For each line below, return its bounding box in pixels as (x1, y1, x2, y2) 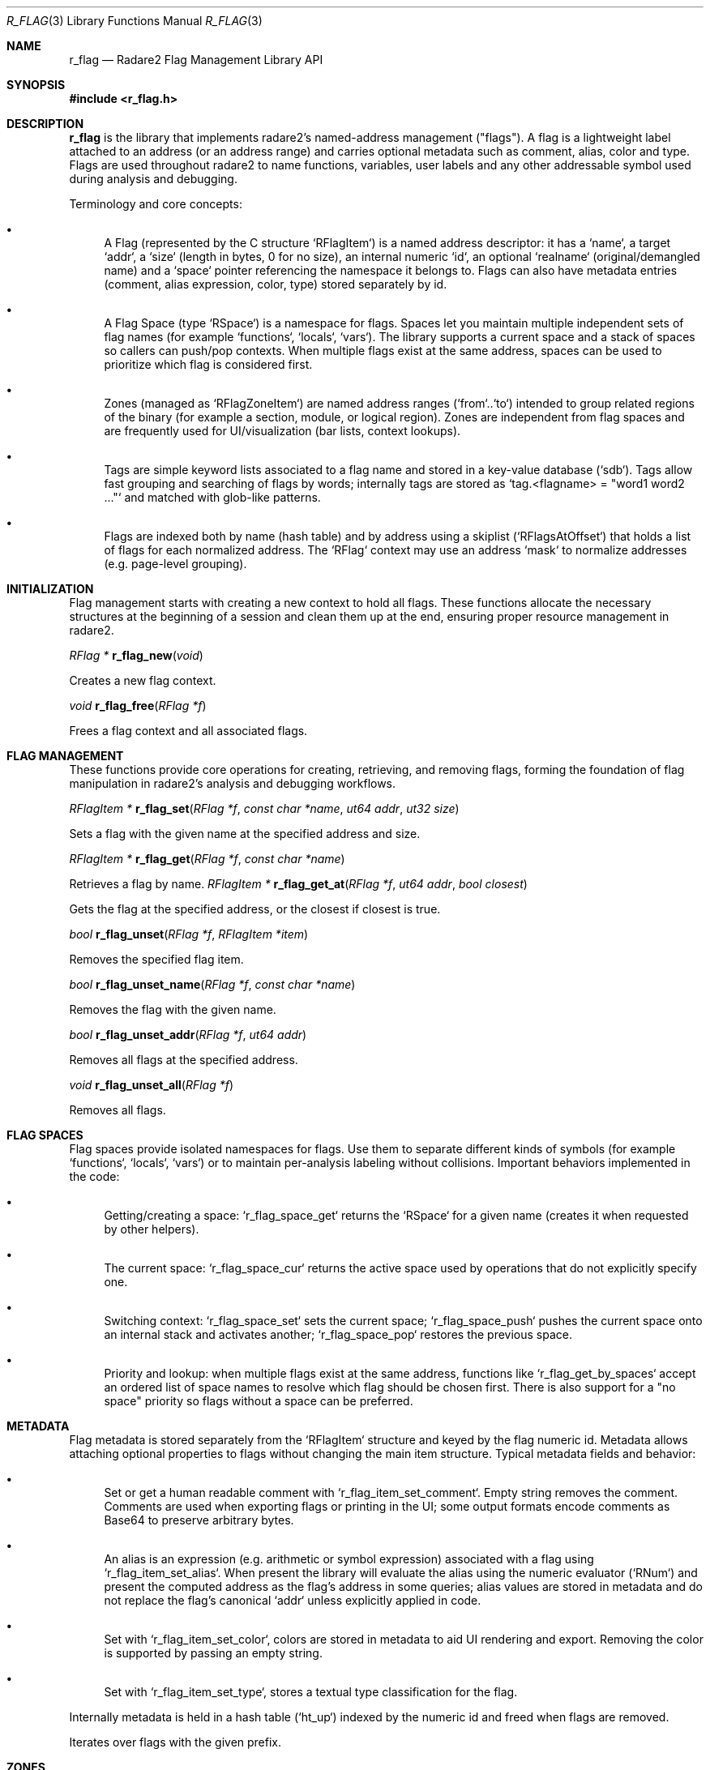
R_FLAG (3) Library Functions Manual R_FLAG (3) (6, 14, 263, 28)
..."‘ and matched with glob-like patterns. (104, 490, 321, 504)
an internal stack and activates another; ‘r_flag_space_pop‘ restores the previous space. (104, 1327, 573, 1341)
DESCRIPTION (6, 117, 84, 130)
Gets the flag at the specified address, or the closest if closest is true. (69, 902, 441, 916)
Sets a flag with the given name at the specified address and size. (69, 827, 421, 840)
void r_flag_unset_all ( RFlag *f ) (69, 1078, 234, 1092)
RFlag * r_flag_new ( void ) (69, 648, 203, 662)
